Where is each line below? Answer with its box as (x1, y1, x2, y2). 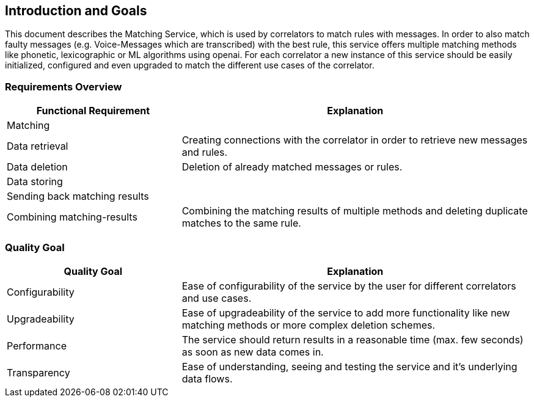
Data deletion (7, 161, 68, 174)
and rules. (181, 146, 228, 159)
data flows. (181, 372, 233, 385)
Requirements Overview (5, 80, 122, 93)
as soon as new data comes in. (181, 345, 324, 358)
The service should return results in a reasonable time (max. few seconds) (181, 333, 524, 346)
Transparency (7, 366, 70, 379)
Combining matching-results (7, 211, 137, 224)
